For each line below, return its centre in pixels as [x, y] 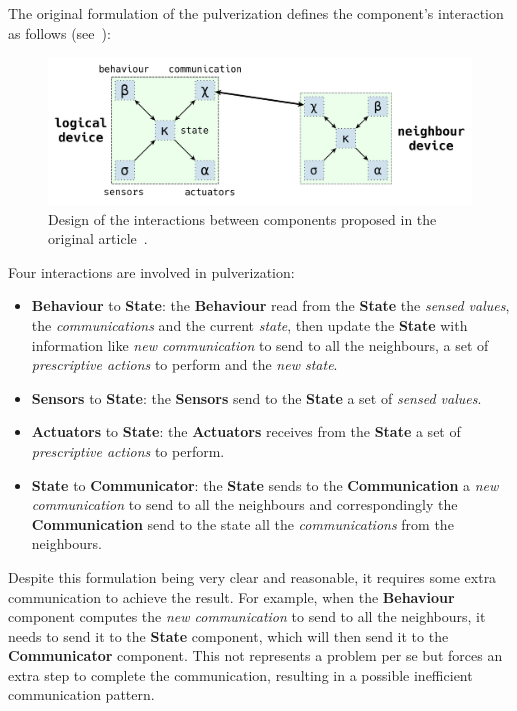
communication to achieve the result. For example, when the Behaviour [231, 596]
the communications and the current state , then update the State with [249, 324]
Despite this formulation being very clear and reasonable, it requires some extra [252, 576]
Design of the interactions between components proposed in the [242, 218]
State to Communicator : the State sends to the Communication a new [265, 484]
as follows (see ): [59, 32]
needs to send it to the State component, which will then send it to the [228, 635]
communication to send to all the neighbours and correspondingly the [244, 504]
